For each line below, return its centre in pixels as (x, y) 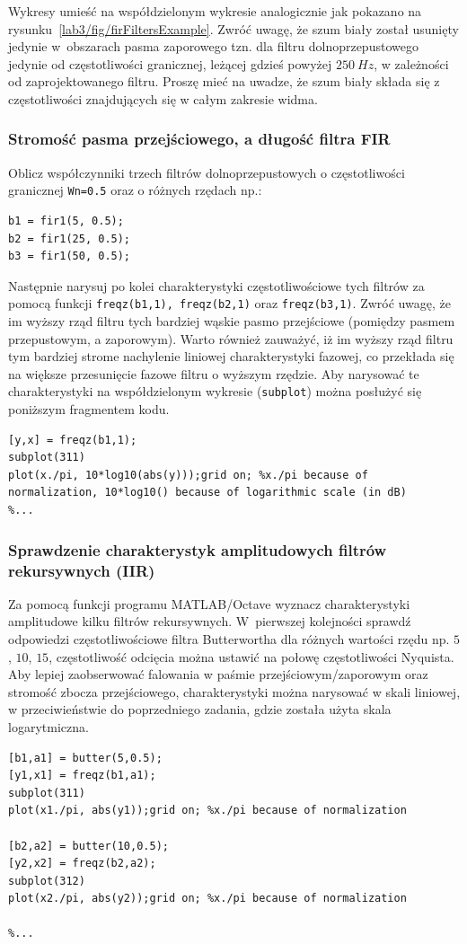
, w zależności (411, 63)
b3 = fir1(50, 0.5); (70, 256)
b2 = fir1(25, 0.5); (70, 238)
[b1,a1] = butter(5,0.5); (85, 758)
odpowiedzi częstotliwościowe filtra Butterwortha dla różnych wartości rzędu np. (229, 638)
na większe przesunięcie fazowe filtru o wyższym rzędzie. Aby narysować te (214, 373)
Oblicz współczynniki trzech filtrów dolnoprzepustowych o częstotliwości (207, 172)
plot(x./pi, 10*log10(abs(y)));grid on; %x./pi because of (188, 475)
